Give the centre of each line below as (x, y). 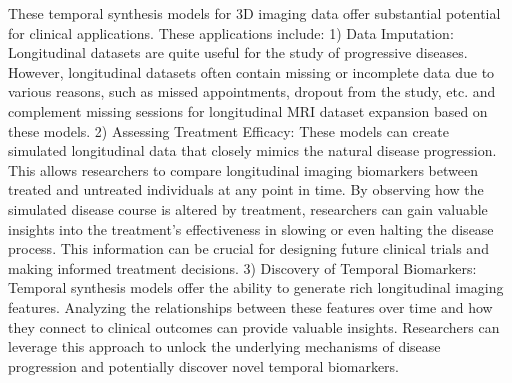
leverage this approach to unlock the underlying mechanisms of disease (224, 346)
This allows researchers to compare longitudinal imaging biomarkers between (243, 169)
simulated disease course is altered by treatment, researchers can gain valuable (248, 208)
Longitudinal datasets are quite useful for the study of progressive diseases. (238, 52)
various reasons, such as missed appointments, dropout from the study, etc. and (252, 91)
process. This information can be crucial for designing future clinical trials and (248, 248)
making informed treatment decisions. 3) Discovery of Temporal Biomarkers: (242, 267)
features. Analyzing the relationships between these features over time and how (250, 306)
